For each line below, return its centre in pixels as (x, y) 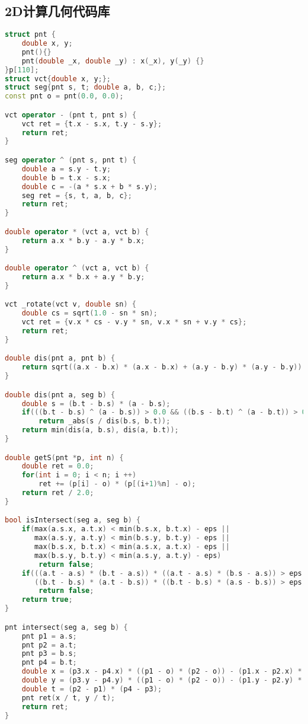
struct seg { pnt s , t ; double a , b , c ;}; (86, 87)
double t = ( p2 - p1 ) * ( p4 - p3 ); (92, 689)
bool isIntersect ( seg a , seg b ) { (73, 520)
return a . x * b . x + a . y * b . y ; (83, 277)
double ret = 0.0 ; (58, 466)
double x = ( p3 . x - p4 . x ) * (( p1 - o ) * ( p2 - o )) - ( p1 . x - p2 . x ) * (162, 672)
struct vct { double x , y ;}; (58, 79)
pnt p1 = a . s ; (49, 636)
